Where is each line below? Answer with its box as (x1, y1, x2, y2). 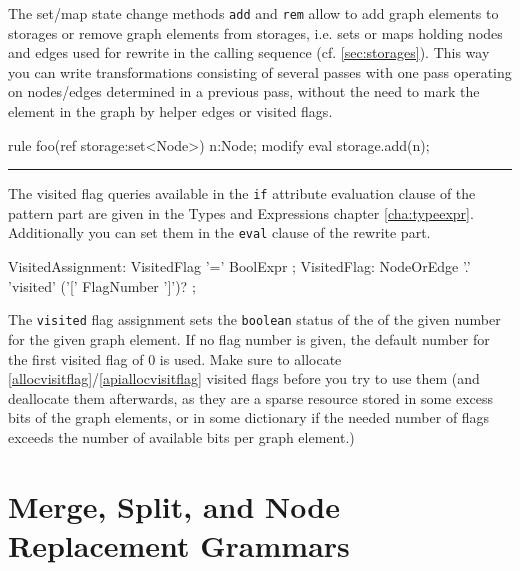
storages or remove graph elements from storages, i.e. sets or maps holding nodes (8, 22, 503, 43)
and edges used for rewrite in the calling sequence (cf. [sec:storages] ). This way (8, 42, 490, 63)
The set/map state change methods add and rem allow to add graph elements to (8, 3, 499, 23)
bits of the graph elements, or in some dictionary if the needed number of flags (8, 407, 490, 428)
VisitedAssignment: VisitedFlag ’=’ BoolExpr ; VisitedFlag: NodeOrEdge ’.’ (8, 256, 471, 277)
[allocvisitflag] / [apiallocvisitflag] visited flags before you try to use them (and (8, 368, 480, 389)
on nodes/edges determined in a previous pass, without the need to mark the (8, 81, 480, 102)
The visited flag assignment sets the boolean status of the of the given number (8, 309, 501, 330)
